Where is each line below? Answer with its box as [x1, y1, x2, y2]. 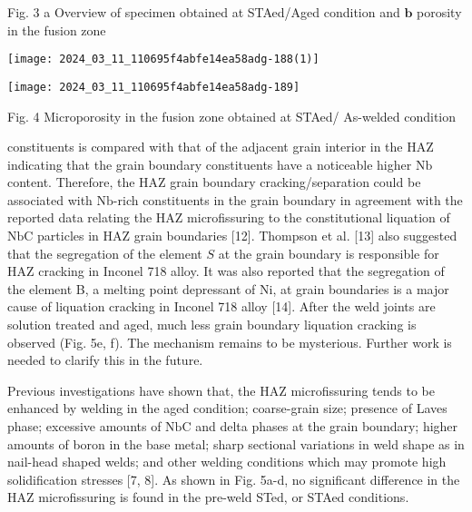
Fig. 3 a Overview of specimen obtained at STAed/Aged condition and [7, 3, 400, 21]
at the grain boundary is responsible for [218, 243, 439, 262]
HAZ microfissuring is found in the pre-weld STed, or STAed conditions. [7, 487, 409, 507]
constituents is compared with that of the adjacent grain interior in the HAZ [7, 137, 434, 156]
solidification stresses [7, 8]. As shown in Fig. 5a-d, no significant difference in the [7, 469, 460, 488]
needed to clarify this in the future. [7, 350, 203, 369]
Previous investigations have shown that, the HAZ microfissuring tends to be [7, 380, 436, 399]
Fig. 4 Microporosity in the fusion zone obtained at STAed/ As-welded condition [7, 106, 457, 125]
